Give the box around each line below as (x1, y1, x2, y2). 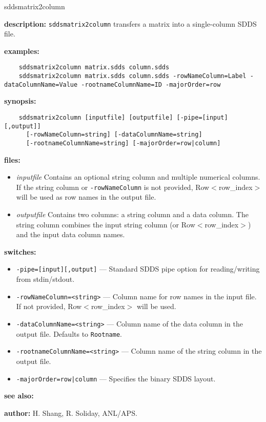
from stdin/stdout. (16, 274, 75, 284)
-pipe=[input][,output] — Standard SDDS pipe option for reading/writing (16, 263, 260, 274)
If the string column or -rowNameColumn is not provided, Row (16, 181, 210, 192)
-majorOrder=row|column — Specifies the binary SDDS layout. (16, 373, 216, 383)
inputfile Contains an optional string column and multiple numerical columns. (16, 171, 260, 182)
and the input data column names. (16, 229, 125, 240)
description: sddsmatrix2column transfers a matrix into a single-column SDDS (4, 18, 257, 29)
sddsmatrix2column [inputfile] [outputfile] (18, 114, 173, 121)
